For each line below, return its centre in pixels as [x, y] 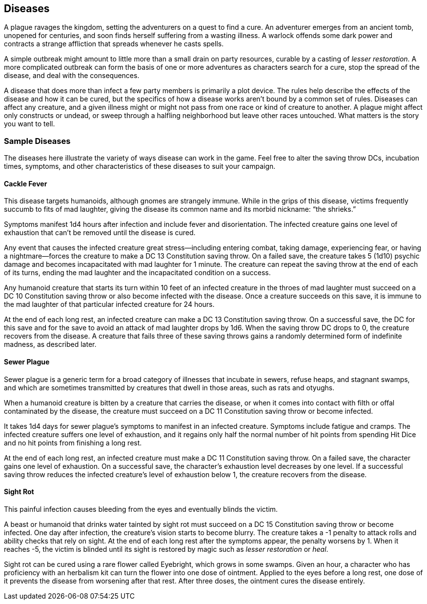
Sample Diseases [37, 141]
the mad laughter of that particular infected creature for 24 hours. [109, 304]
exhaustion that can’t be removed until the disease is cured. [100, 233]
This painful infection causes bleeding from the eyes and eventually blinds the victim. [141, 509]
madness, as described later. [50, 344]
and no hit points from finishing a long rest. [73, 443]
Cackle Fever [26, 183]
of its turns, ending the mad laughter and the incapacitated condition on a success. [137, 273]
